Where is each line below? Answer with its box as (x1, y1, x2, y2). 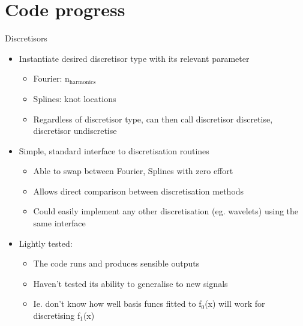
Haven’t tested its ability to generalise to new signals (33, 277, 228, 289)
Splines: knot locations (33, 92, 116, 104)
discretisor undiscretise (33, 124, 117, 137)
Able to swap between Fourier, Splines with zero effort (33, 165, 233, 177)
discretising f (33, 309, 80, 322)
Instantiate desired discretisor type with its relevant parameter (19, 52, 250, 64)
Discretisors (5, 32, 47, 44)
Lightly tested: (19, 237, 73, 249)
